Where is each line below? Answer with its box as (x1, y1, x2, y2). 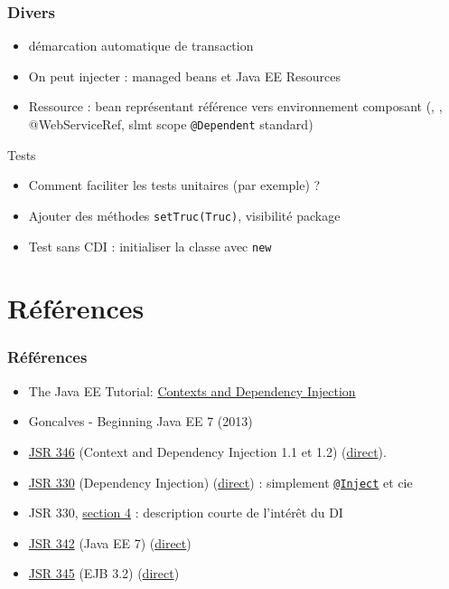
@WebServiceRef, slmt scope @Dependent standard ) (28, 115, 313, 133)
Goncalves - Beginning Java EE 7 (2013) (28, 412, 253, 431)
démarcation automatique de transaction (28, 36, 254, 55)
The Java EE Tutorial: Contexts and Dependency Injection (28, 381, 356, 400)
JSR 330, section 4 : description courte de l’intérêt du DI (28, 503, 343, 522)
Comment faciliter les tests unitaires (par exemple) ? (28, 176, 321, 195)
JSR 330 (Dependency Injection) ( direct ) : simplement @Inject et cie (28, 472, 413, 491)
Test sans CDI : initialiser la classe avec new (28, 236, 272, 255)
